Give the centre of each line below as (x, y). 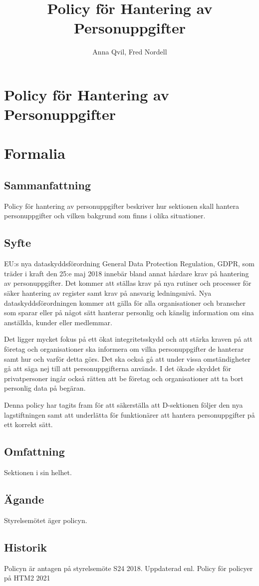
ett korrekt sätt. (28, 424)
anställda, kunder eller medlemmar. (58, 322)
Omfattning (34, 451)
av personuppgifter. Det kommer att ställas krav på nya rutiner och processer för (128, 283)
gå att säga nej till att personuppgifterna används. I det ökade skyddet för (118, 368)
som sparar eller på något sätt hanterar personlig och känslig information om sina (129, 312)
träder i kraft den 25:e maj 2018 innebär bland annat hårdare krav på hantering (127, 273)
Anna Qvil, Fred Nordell (130, 52)
